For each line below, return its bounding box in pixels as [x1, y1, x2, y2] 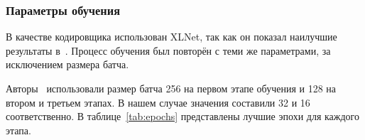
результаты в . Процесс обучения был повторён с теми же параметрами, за [6, 43, 331, 58]
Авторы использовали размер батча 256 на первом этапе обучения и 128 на [6, 81, 337, 95]
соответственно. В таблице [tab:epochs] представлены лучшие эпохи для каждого [6, 109, 359, 124]
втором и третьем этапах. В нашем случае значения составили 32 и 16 [6, 95, 310, 109]
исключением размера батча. [6, 57, 129, 72]
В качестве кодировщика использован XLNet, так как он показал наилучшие [6, 29, 337, 44]
